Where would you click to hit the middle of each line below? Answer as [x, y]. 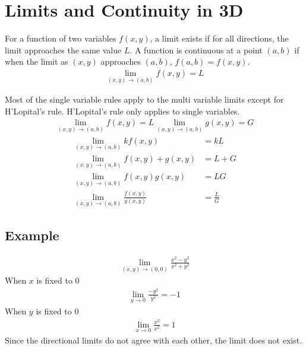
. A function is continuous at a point [196, 50]
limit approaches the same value [63, 50]
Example [32, 235]
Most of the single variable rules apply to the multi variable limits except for [144, 99]
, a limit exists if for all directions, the [219, 38]
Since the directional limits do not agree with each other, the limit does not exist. [154, 340]
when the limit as [37, 61]
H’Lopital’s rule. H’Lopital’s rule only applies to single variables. [122, 111]
